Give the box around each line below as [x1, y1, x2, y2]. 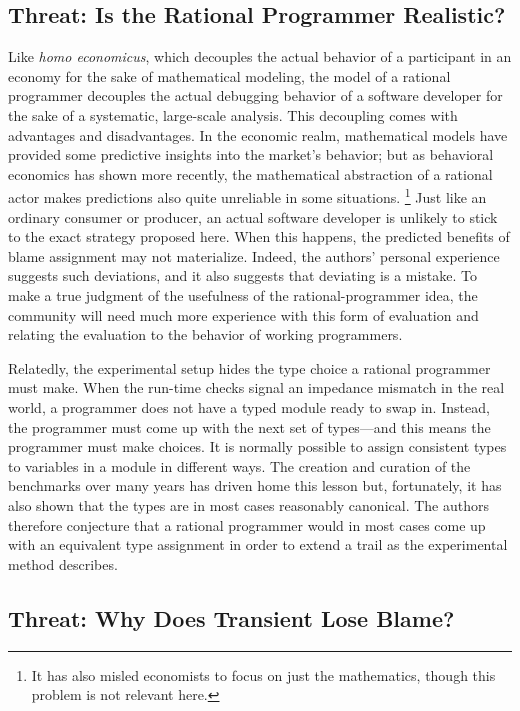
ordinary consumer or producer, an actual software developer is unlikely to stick [8, 206, 498, 227]
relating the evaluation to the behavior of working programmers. [8, 324, 403, 345]
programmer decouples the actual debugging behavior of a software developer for [8, 85, 503, 106]
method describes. [8, 553, 118, 574]
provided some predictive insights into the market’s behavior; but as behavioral [8, 144, 494, 165]
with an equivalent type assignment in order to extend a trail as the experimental [8, 534, 508, 555]
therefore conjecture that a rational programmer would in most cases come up [8, 514, 486, 535]
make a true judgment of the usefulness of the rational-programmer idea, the [8, 284, 478, 305]
